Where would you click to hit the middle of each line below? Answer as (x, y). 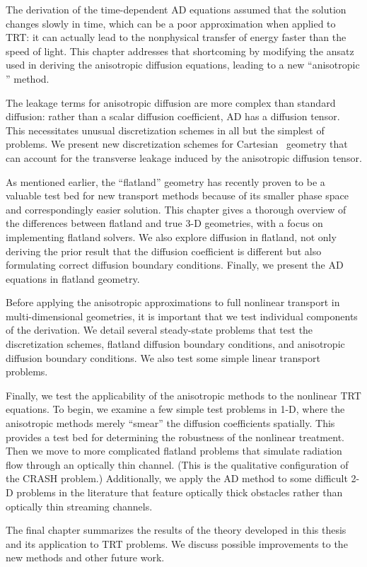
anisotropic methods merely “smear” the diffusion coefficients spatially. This (170, 423)
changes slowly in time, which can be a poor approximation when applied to (171, 23)
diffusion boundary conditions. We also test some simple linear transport (163, 357)
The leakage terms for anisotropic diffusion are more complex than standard (171, 102)
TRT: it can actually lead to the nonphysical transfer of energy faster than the (176, 37)
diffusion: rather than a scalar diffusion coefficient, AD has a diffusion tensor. (173, 116)
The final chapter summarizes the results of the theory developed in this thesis (176, 530)
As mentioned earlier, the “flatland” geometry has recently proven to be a (165, 181)
